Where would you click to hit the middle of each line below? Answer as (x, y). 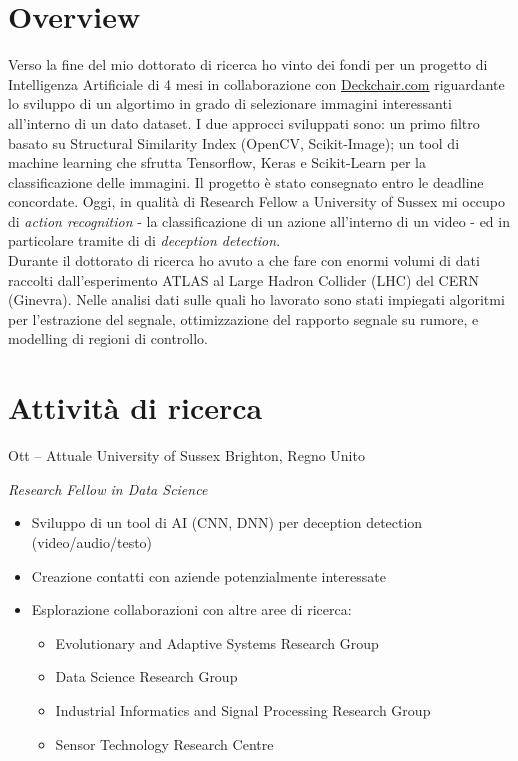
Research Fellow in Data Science (108, 488)
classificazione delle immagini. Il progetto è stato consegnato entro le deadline (246, 181)
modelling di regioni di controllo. (108, 338)
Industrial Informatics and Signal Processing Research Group (243, 709)
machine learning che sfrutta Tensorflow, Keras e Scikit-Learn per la (217, 162)
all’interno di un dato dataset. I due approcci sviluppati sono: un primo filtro (244, 122)
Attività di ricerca (135, 407)
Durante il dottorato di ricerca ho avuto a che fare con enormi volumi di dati (244, 260)
